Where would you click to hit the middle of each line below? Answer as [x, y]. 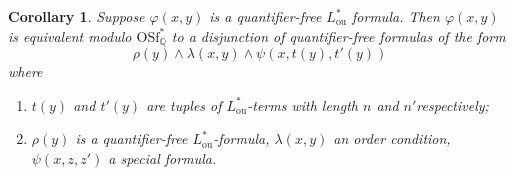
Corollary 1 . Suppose [76, 16]
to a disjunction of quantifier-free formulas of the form [338, 35]
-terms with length [302, 104]
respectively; [452, 104]
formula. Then [396, 16]
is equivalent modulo [70, 35]
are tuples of [184, 104]
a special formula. [162, 157]
